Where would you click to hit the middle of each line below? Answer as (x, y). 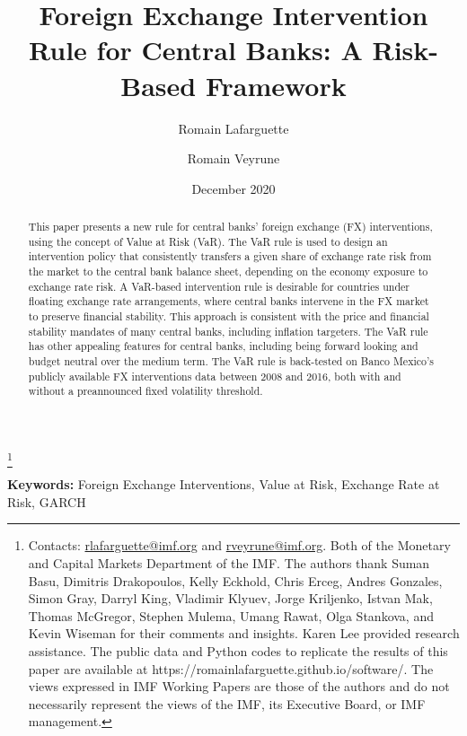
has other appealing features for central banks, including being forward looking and (223, 346)
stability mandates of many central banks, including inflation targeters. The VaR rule (228, 331)
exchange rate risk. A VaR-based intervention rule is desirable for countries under (219, 286)
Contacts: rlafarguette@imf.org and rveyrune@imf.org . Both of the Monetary (239, 545)
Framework (276, 85)
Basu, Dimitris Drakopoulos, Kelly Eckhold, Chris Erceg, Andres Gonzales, (235, 580)
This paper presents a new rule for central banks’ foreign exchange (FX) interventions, (230, 227)
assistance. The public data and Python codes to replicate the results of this (238, 651)
